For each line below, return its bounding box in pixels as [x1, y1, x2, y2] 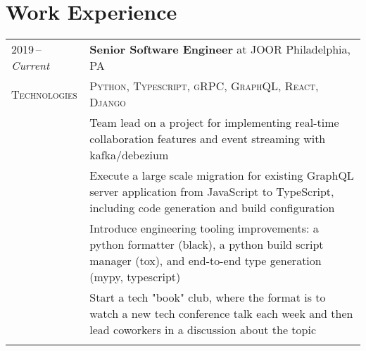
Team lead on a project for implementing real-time [89, 114, 339, 131]
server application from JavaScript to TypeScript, [89, 183, 334, 200]
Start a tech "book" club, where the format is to [89, 289, 326, 306]
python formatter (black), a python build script [89, 236, 324, 253]
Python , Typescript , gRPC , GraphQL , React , [89, 78, 319, 94]
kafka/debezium [89, 147, 169, 164]
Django [89, 94, 126, 111]
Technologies [11, 85, 77, 102]
